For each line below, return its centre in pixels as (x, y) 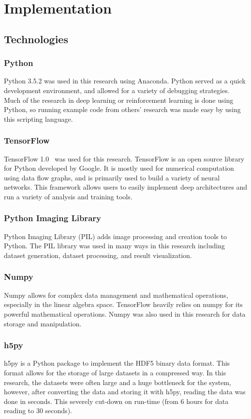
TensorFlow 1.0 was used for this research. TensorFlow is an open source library (124, 158)
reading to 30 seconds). (38, 411)
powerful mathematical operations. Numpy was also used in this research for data (125, 314)
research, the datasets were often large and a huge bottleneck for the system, (118, 382)
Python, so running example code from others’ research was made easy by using (122, 109)
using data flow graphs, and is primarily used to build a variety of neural (112, 177)
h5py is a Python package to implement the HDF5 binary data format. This (117, 363)
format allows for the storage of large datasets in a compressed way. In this (115, 372)
